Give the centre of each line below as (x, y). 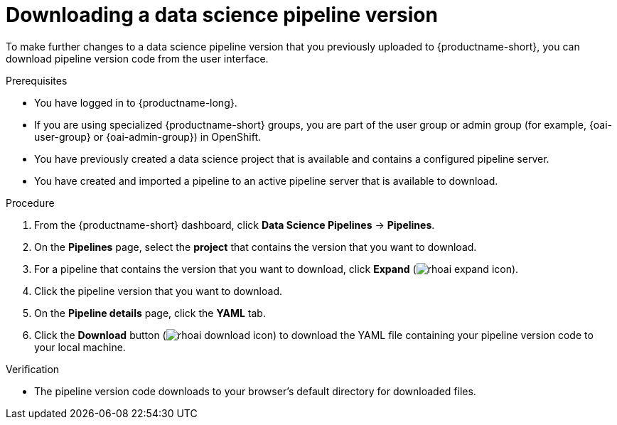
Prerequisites (37, 80)
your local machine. (80, 347)
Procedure (30, 203)
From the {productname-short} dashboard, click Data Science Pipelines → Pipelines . (235, 225)
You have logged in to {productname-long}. (136, 102)
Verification (33, 369)
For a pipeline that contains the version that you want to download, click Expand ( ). (277, 269)
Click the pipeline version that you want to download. (159, 291)
